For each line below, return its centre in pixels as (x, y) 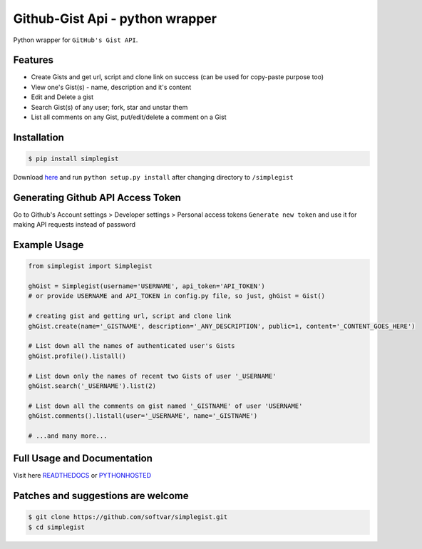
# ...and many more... (68, 436)
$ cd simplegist (57, 527)
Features (33, 60)
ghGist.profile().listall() (77, 356)
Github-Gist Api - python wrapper (115, 19)
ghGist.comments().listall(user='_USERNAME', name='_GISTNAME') (143, 416)
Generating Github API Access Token (97, 197)
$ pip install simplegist (73, 159)
